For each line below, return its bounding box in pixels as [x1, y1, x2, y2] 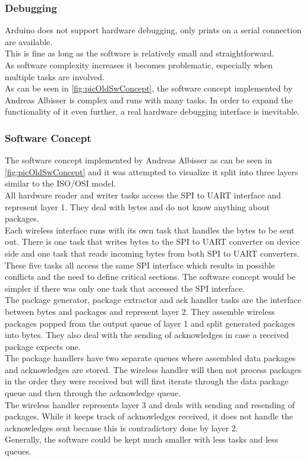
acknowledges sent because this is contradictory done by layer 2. [5, 421, 238, 434]
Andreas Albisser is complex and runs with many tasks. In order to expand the [5, 93, 293, 106]
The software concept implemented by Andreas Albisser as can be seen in [5, 154, 272, 166]
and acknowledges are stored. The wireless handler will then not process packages [5, 363, 302, 375]
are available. [5, 35, 53, 48]
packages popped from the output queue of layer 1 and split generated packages [5, 317, 295, 329]
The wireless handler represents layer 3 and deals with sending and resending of [5, 398, 295, 411]
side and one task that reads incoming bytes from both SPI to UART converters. [5, 247, 299, 259]
